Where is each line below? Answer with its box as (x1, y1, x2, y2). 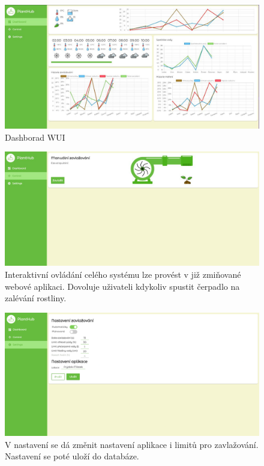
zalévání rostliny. (5, 292, 67, 304)
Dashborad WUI (5, 130, 65, 143)
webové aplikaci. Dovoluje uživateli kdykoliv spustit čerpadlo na (5, 280, 240, 292)
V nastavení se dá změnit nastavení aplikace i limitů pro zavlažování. (5, 438, 259, 450)
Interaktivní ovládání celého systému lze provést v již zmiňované (5, 268, 241, 281)
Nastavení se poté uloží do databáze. (5, 450, 139, 462)
